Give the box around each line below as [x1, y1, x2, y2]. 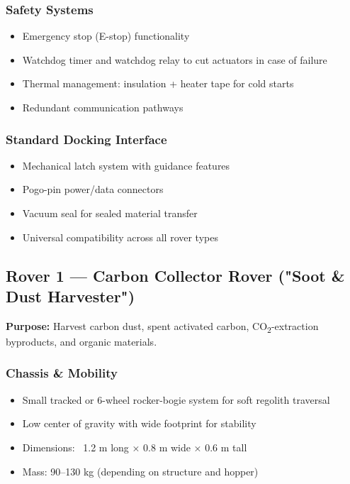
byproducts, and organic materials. [6, 334, 157, 348]
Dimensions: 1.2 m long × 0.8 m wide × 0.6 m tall [22, 439, 247, 454]
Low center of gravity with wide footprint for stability [22, 416, 256, 431]
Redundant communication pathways [22, 100, 184, 114]
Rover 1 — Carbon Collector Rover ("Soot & [6, 264, 345, 286]
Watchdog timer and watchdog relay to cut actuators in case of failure [22, 52, 327, 67]
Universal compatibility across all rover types [22, 229, 218, 244]
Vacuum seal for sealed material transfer [22, 206, 198, 220]
